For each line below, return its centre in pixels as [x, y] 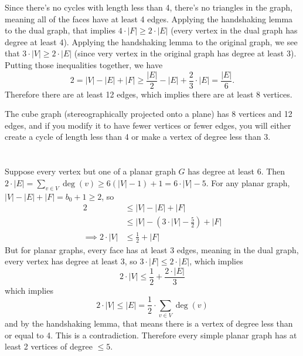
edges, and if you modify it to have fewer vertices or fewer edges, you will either [148, 125]
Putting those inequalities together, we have [84, 64]
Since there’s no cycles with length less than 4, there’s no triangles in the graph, [149, 7]
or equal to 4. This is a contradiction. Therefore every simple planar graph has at [151, 335]
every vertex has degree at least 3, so [71, 261]
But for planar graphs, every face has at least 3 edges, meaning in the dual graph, [152, 249]
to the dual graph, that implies [60, 30]
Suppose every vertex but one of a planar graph [90, 171]
